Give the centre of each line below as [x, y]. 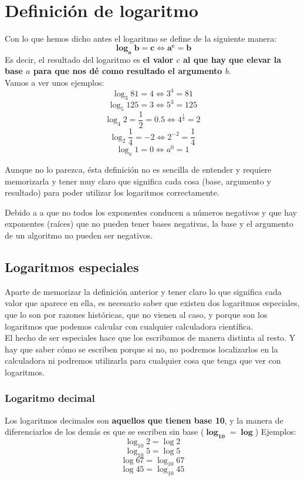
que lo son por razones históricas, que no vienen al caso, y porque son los [136, 314]
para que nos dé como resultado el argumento [128, 71]
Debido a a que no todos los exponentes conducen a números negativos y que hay [151, 212]
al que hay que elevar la [232, 59]
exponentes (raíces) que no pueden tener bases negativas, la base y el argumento [149, 224]
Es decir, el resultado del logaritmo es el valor [89, 59]
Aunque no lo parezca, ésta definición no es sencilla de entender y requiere [138, 169]
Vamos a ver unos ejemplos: [55, 82]
